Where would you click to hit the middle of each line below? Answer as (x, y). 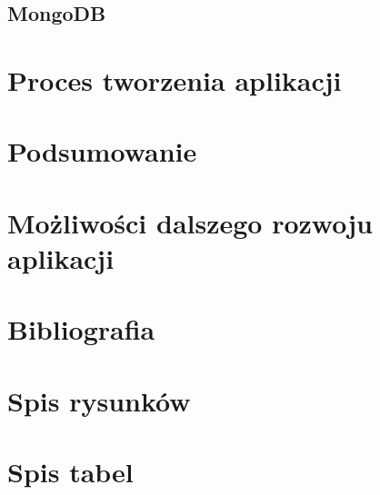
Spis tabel (70, 472)
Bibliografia (81, 329)
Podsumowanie (102, 151)
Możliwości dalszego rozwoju (190, 222)
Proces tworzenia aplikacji (175, 79)
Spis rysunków (99, 400)
